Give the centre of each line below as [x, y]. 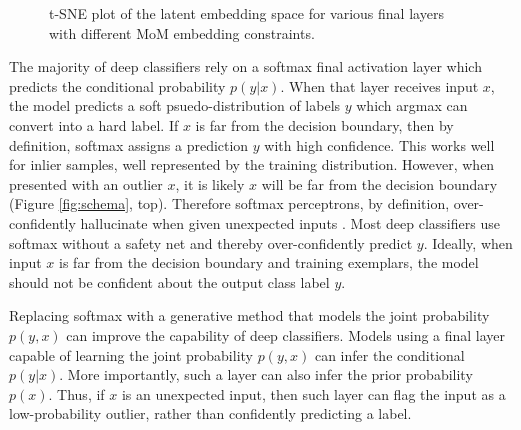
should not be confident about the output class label [169, 281]
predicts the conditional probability [117, 85]
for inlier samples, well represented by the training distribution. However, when [252, 164]
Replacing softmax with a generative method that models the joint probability [249, 315]
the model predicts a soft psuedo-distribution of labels [175, 105]
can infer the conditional [389, 354]
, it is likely [210, 183]
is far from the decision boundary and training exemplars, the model [269, 262]
